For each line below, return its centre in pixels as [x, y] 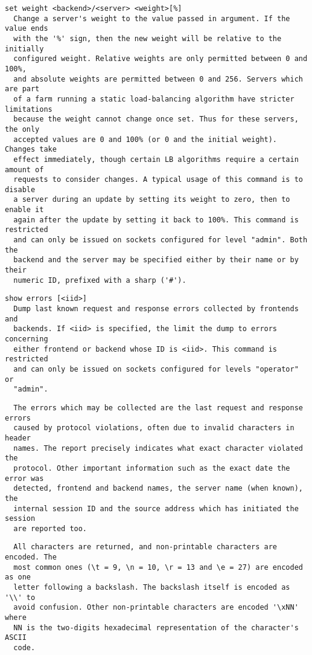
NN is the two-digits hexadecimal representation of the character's [156, 628]
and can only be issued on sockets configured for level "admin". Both [161, 240]
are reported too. [50, 528]
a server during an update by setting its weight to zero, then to [152, 200]
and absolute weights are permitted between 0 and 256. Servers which [158, 79]
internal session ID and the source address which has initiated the [156, 508]
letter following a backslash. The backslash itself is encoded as [152, 588]
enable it [24, 210]
